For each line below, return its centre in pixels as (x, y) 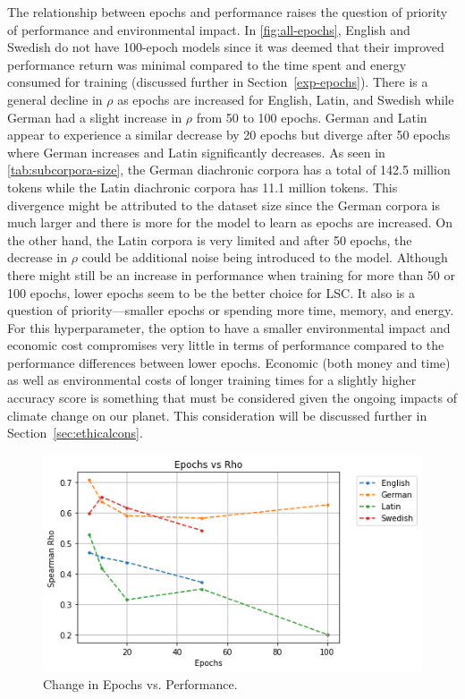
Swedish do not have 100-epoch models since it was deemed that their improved (226, 47)
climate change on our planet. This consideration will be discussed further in (217, 415)
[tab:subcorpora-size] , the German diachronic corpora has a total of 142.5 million (229, 170)
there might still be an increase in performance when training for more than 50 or (231, 274)
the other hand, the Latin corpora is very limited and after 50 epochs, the (210, 239)
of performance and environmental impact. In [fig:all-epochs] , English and (209, 29)
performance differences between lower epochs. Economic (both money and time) (229, 362)
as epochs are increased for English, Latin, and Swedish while (286, 99)
